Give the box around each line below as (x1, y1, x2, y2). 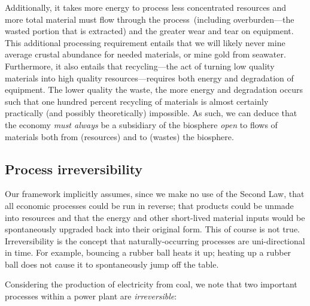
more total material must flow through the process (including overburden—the (5, 13, 294, 25)
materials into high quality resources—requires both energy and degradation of (5, 71, 294, 84)
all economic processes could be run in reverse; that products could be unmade (5, 199, 294, 211)
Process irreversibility (5, 159, 143, 178)
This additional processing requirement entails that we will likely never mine (5, 36, 285, 49)
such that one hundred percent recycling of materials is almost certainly (5, 95, 269, 107)
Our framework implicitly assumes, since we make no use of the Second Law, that (5, 187, 305, 200)
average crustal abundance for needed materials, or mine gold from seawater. (5, 48, 286, 60)
